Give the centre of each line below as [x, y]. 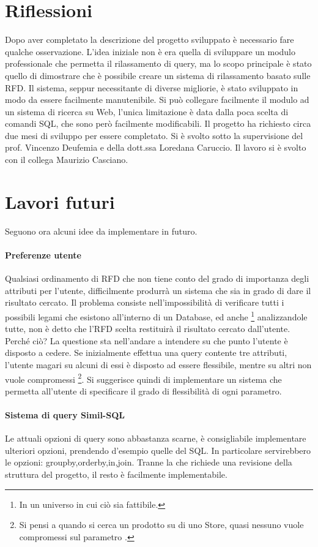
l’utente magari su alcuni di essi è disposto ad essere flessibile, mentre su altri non [158, 364]
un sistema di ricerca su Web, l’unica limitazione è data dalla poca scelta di [147, 111]
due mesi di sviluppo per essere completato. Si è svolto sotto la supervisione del [154, 135]
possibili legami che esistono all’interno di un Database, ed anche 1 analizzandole [156, 315]
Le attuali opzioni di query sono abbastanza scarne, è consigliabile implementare [156, 438]
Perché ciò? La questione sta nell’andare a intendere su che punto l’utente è [146, 340]
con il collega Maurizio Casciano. [67, 160]
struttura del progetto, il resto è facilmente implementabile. [116, 474]
